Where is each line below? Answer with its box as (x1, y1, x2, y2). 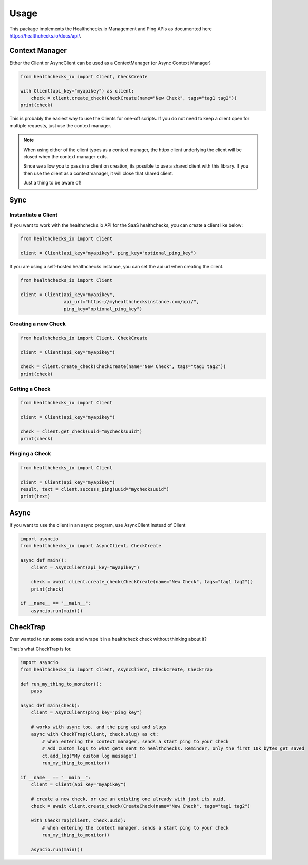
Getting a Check (9, 385, 51, 393)
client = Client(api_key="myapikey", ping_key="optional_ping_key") (20, 250, 197, 256)
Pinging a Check (9, 450, 51, 457)
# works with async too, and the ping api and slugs (31, 724, 167, 730)
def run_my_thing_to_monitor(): (20, 681, 102, 687)
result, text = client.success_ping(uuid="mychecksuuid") (20, 486, 169, 492)
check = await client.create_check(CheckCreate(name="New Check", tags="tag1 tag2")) (31, 579, 254, 585)
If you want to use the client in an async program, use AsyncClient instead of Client (9, 522, 186, 528)
